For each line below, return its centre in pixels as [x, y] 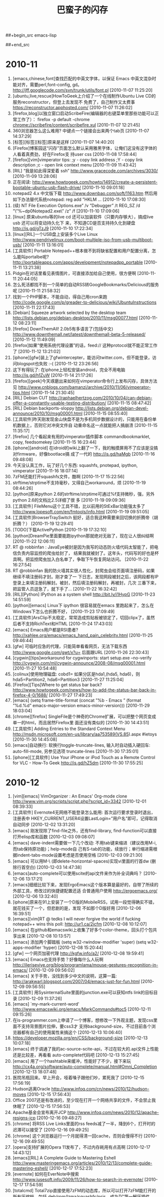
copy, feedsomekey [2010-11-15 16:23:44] [55, 442]
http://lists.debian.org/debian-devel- [112, 408]
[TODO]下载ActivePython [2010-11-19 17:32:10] [59, 530]
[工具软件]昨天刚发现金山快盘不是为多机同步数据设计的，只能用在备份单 [85, 419]
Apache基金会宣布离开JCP [39, 1113]
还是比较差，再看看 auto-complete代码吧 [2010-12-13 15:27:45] [76, 1055]
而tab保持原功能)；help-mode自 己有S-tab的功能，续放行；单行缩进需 [83, 849]
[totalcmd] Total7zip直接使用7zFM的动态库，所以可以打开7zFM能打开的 [84, 1191]
